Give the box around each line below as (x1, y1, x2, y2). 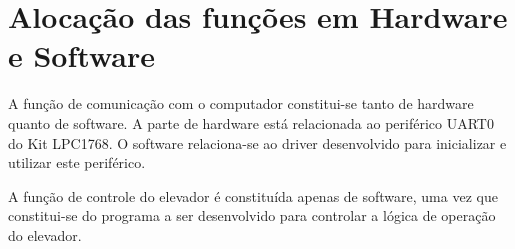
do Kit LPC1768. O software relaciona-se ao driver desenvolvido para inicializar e (8, 132, 507, 153)
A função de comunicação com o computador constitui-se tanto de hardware (8, 93, 474, 114)
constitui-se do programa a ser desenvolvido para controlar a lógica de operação (8, 205, 496, 226)
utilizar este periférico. (8, 152, 146, 173)
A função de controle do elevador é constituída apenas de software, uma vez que (8, 185, 498, 206)
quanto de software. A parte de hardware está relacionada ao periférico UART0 (8, 112, 494, 133)
